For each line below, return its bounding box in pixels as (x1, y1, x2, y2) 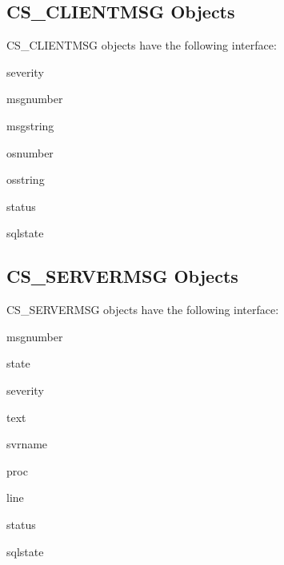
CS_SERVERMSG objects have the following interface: (6, 301, 279, 318)
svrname (6, 436, 48, 452)
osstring (6, 171, 45, 188)
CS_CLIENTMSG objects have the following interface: (6, 37, 277, 54)
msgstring (6, 117, 54, 133)
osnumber (6, 144, 54, 161)
